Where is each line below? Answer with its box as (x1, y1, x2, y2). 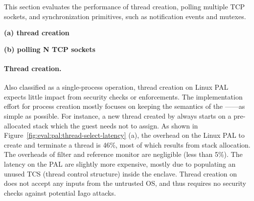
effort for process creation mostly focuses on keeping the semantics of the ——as (4, 101, 245, 111)
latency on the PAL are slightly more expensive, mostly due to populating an (4, 158, 236, 169)
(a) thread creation (4, 27, 69, 38)
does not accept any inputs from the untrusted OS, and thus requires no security (4, 178, 246, 188)
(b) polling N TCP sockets (4, 44, 95, 54)
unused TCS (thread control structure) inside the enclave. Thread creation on (4, 168, 237, 178)
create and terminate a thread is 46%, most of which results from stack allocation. (4, 139, 251, 150)
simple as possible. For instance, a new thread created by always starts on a (4, 110, 231, 121)
